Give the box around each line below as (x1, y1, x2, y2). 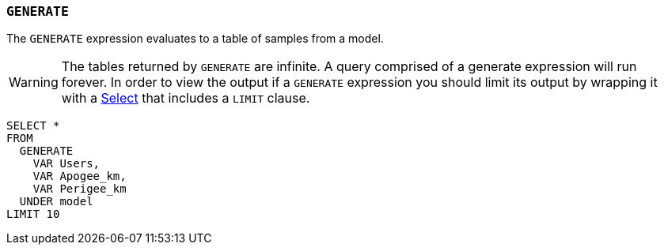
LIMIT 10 (6, 208, 60, 221)
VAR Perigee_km (32, 182, 127, 196)
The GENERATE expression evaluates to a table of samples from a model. (6, 32, 384, 46)
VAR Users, (32, 157, 101, 170)
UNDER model (19, 195, 93, 208)
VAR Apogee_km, (32, 170, 127, 183)
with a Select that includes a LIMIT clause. (61, 90, 310, 107)
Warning (9, 74, 59, 91)
